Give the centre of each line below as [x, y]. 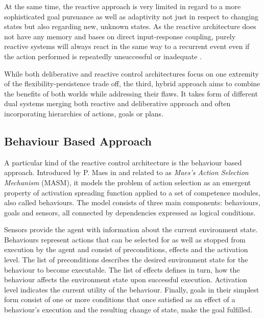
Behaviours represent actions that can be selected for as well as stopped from [125, 239]
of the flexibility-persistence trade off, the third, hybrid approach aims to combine [132, 83]
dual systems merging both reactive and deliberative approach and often [117, 103]
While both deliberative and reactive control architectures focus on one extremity [131, 73]
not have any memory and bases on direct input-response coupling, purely [120, 36]
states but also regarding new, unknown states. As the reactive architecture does [130, 26]
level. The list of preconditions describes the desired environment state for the [126, 260]
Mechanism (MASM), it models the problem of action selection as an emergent [128, 182]
